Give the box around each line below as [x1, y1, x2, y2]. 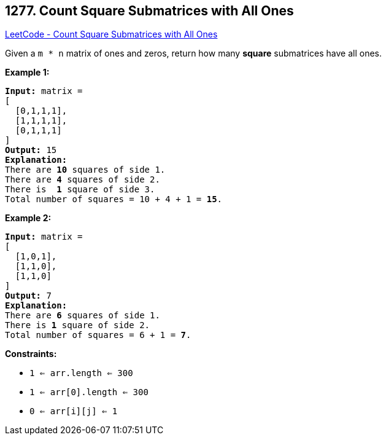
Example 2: [5, 213, 52, 224]
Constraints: [5, 348, 57, 359]
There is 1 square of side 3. [5, 184, 155, 195]
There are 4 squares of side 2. [5, 175, 160, 185]
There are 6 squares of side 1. [5, 310, 160, 321]
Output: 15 [5, 145, 57, 155]
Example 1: [5, 67, 50, 78]
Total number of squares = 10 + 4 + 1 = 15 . [5, 194, 223, 205]
